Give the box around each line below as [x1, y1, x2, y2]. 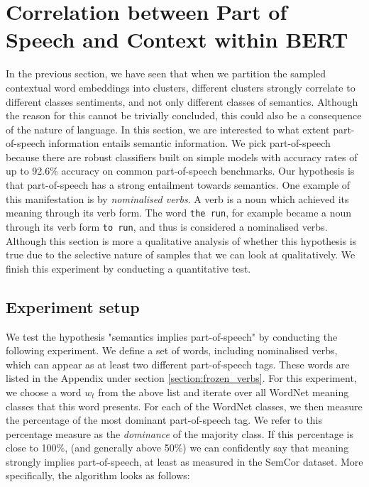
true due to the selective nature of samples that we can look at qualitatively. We [6, 247, 356, 262]
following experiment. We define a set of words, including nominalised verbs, [6, 343, 338, 358]
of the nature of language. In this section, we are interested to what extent [6, 121, 330, 136]
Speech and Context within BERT [6, 25, 348, 54]
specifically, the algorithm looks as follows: [6, 468, 190, 483]
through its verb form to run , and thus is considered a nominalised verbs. [6, 219, 328, 234]
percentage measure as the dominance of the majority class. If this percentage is [6, 426, 353, 441]
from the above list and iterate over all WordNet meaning [98, 384, 349, 399]
